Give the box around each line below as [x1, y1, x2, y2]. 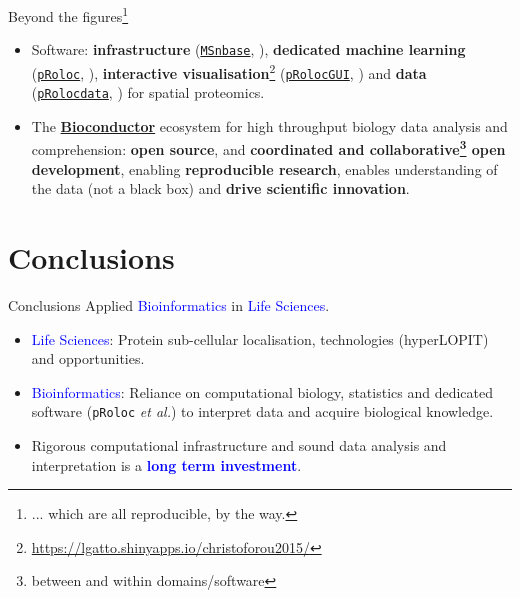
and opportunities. [31, 348, 145, 369]
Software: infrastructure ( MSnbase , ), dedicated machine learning [31, 39, 466, 60]
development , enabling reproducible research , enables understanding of [31, 158, 498, 179]
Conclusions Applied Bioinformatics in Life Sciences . [8, 295, 330, 316]
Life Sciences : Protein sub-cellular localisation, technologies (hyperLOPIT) [31, 328, 489, 349]
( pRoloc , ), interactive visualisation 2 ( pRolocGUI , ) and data [31, 59, 427, 83]
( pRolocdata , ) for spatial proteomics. [31, 82, 265, 103]
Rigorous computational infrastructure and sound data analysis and [31, 435, 447, 456]
